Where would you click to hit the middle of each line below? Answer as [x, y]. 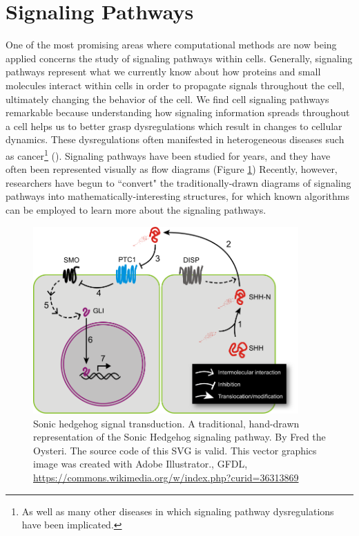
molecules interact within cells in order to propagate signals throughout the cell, [175, 85]
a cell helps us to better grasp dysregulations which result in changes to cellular [174, 126]
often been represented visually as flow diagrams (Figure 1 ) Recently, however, [172, 169]
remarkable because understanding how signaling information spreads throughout [178, 112]
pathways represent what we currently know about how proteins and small [163, 72]
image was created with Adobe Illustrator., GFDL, [140, 464]
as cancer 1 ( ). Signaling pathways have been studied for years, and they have [168, 154]
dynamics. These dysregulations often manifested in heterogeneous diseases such [175, 139]
